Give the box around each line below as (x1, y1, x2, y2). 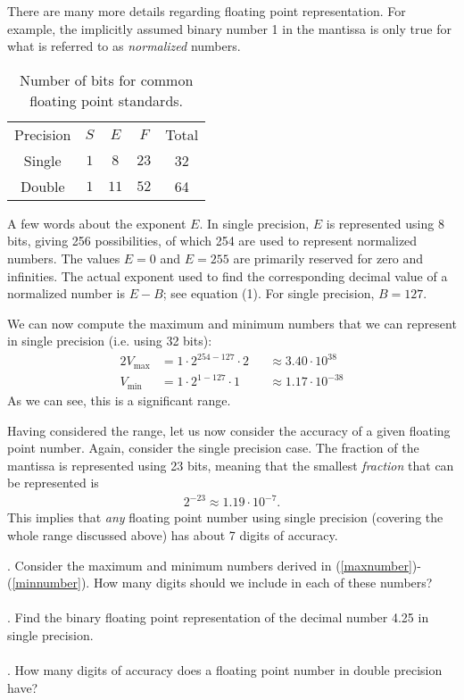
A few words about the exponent (7, 213, 186, 232)
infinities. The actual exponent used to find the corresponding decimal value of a (7, 266, 448, 285)
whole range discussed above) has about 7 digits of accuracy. (7, 526, 338, 544)
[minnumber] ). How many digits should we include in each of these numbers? (12, 573, 433, 592)
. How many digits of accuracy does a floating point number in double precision (7, 661, 443, 679)
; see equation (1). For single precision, (162, 284, 375, 303)
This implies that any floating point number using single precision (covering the (7, 508, 443, 527)
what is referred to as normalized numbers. (7, 37, 241, 55)
